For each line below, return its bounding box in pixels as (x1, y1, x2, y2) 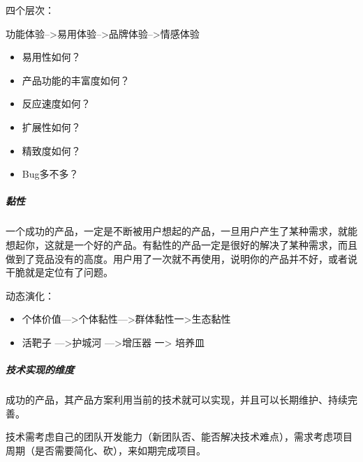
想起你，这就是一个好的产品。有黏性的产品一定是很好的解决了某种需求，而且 (6, 237, 357, 252)
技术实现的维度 (6, 362, 74, 377)
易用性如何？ (22, 49, 81, 64)
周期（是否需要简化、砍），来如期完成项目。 (6, 442, 206, 457)
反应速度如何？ (22, 96, 91, 111)
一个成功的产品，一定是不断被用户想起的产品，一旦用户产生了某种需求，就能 (6, 224, 357, 238)
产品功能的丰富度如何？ (22, 72, 130, 87)
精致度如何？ (22, 143, 81, 157)
